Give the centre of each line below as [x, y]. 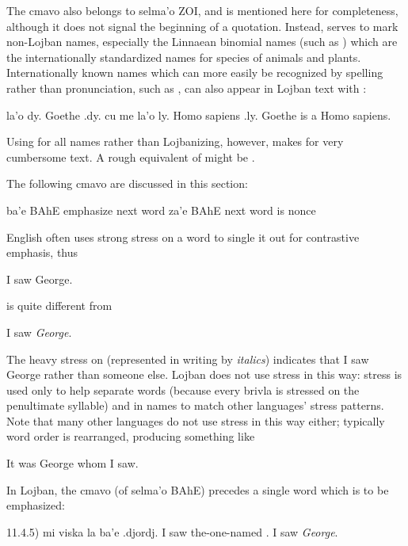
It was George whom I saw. [72, 463]
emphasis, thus [42, 252]
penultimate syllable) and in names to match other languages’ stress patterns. [195, 405]
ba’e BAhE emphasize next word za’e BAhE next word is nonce [161, 210]
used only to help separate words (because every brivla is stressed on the [183, 389]
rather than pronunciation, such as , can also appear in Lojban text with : [187, 88]
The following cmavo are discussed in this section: [127, 183]
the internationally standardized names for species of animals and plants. [184, 57]
